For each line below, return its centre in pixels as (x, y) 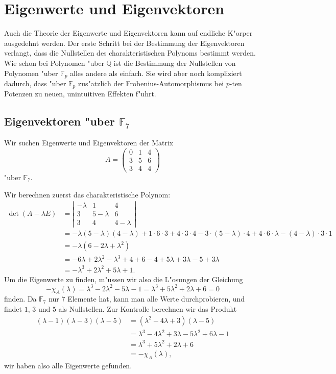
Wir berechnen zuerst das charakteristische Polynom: (87, 194)
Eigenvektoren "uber (59, 121)
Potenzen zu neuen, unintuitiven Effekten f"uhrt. (80, 94)
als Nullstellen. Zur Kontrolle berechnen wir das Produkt (148, 309)
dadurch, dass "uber (35, 83)
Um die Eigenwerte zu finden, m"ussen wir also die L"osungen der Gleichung (124, 279)
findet (13, 309)
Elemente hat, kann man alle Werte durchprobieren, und (156, 299)
